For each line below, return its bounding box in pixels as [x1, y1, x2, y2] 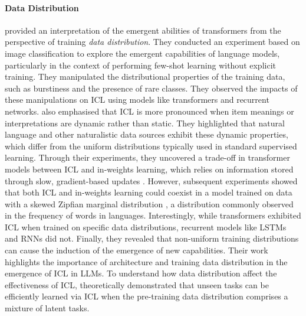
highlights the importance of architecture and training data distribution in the [5, 255, 288, 268]
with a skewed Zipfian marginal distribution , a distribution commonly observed [5, 197, 294, 210]
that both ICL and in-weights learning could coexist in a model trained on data [5, 186, 292, 198]
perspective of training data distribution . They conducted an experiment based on [5, 35, 300, 48]
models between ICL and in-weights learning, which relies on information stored [5, 162, 294, 175]
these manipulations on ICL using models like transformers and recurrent [5, 93, 269, 106]
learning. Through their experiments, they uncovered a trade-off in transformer [5, 151, 290, 164]
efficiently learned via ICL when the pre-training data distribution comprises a [5, 290, 288, 302]
